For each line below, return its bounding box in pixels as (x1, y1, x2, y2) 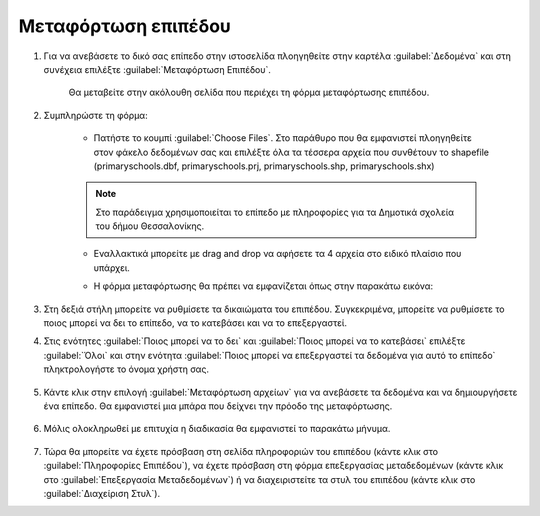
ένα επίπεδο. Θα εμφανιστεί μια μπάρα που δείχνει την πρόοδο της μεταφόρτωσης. (43, 400, 393, 412)
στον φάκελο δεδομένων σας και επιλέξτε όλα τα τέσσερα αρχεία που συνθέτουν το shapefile (93, 146, 490, 158)
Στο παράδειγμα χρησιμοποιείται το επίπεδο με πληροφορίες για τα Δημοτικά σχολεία (95, 206, 455, 218)
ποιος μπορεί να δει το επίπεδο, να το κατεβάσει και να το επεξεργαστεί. (43, 317, 347, 329)
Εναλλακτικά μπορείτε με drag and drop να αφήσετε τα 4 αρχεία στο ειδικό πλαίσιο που (93, 248, 462, 260)
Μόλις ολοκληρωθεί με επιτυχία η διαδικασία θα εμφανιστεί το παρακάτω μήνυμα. (43, 423, 391, 435)
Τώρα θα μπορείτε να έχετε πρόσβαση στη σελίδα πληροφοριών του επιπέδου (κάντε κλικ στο (43, 445, 439, 457)
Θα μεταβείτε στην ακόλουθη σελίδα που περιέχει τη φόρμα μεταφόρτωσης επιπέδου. (68, 86, 430, 99)
